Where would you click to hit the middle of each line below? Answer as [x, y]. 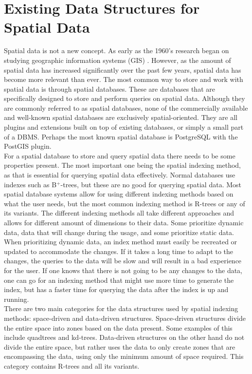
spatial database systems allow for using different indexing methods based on [119, 194]
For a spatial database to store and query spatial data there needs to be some [120, 155]
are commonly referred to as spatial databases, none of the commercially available [126, 108]
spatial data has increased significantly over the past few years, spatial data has [123, 69]
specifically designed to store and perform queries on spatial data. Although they [125, 98]
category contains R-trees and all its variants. [72, 365]
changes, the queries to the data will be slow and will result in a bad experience [123, 261]
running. [17, 299]
